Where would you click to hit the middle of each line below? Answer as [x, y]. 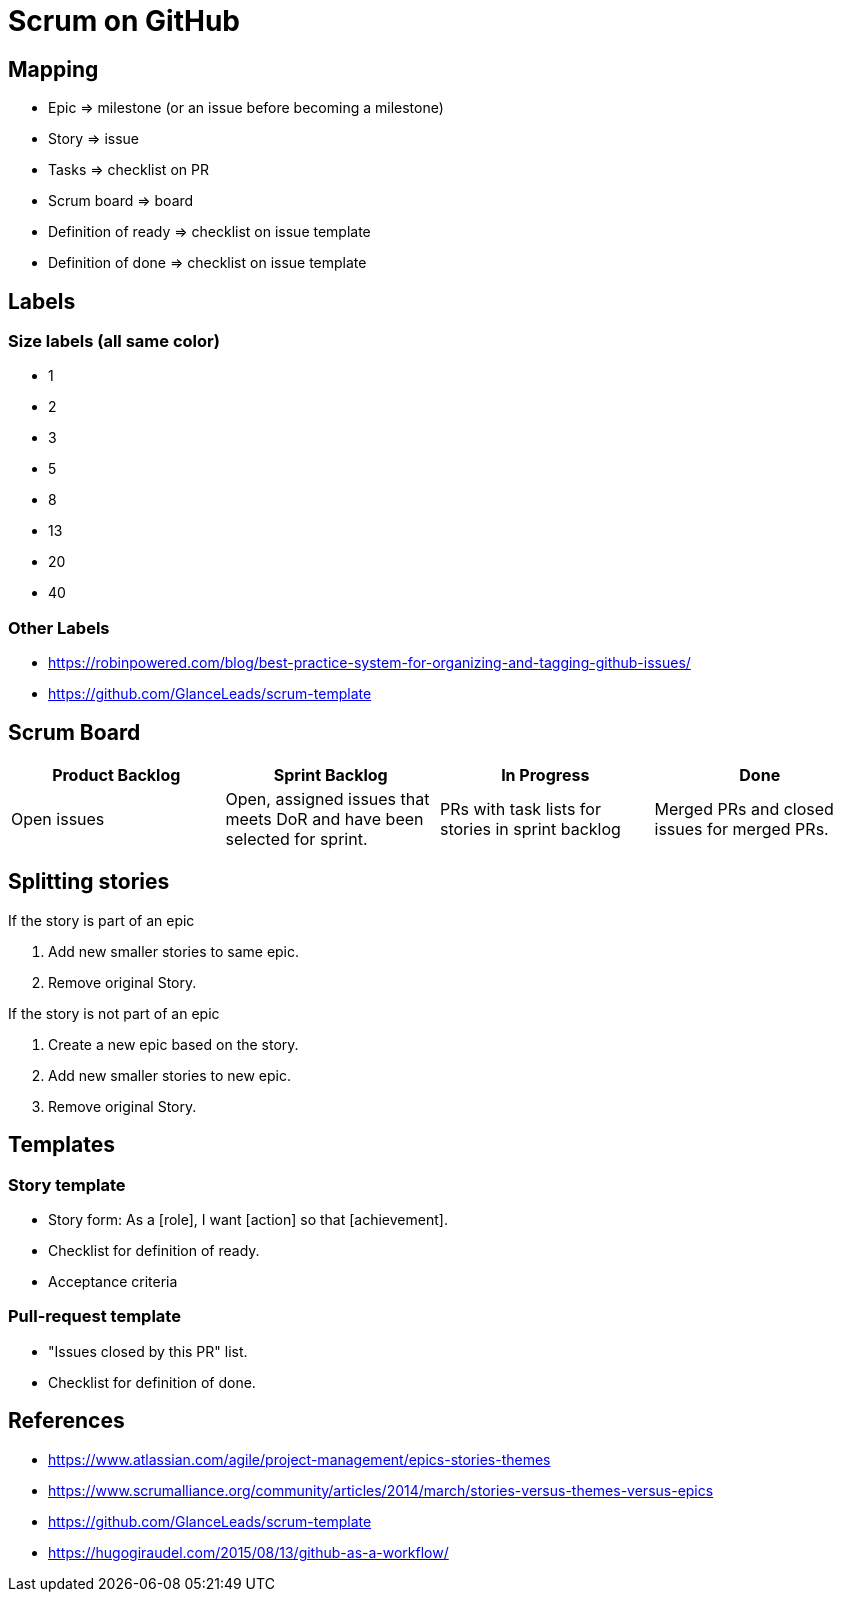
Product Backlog [116, 774]
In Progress [545, 774]
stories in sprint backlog [530, 828]
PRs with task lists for [520, 808]
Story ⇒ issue [94, 139]
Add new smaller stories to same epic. [174, 951]
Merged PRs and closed [744, 808]
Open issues [58, 818]
